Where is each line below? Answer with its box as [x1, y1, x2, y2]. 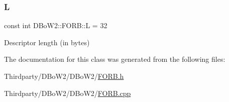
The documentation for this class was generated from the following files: [4, 54, 225, 64]
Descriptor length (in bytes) [4, 37, 90, 47]
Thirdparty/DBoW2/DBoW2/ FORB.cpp [4, 87, 131, 98]
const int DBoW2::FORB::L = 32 [4, 20, 107, 31]
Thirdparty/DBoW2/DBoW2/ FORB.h [4, 71, 124, 81]
